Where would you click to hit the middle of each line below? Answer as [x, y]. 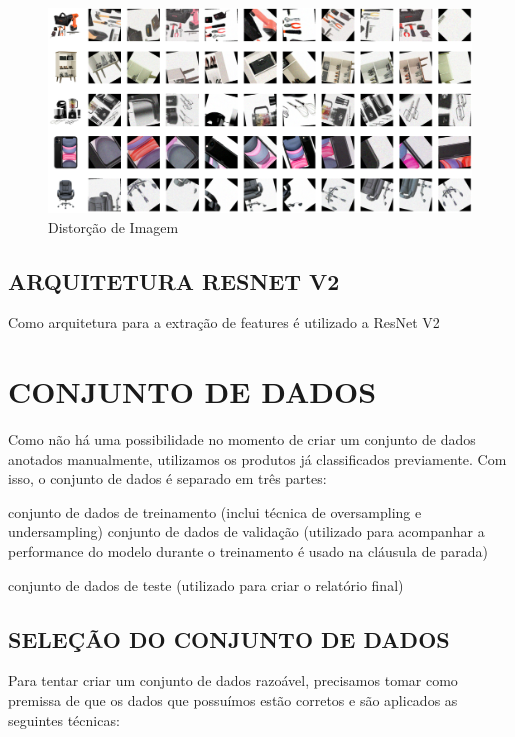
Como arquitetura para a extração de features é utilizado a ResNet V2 [224, 322]
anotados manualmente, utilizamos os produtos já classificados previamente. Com [257, 458]
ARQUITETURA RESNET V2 [174, 280]
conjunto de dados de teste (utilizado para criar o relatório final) [206, 584]
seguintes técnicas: [64, 719]
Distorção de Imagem [113, 226]
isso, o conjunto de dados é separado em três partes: [167, 478]
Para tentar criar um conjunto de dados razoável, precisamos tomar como [233, 680]
